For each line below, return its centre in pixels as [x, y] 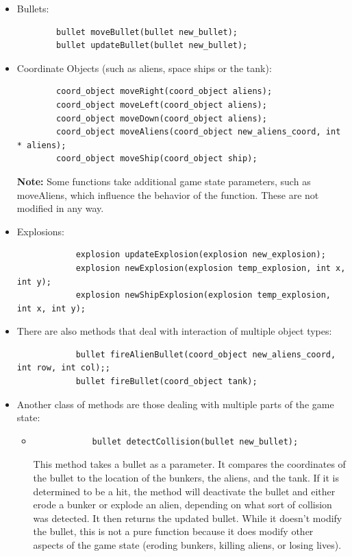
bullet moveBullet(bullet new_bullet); [147, 32]
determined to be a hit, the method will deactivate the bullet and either [184, 491]
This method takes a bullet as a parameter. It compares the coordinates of [189, 464]
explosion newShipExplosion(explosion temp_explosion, [203, 295]
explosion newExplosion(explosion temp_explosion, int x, [211, 268]
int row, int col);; [63, 368]
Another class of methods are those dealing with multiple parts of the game [175, 404]
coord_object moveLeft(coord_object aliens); [162, 105]
